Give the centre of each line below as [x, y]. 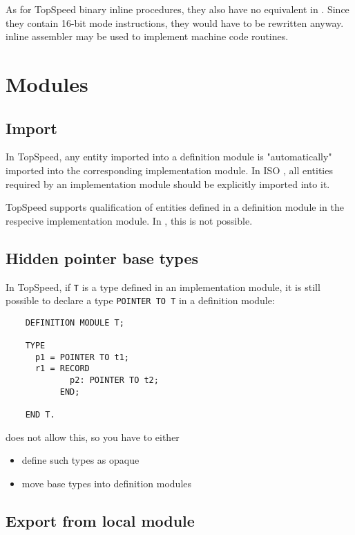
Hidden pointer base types [102, 257]
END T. [40, 415]
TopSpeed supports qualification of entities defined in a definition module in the [175, 207]
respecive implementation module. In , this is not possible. [129, 220]
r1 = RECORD [62, 369]
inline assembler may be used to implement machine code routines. [147, 36]
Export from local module [100, 520]
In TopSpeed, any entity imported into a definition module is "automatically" [169, 157]
